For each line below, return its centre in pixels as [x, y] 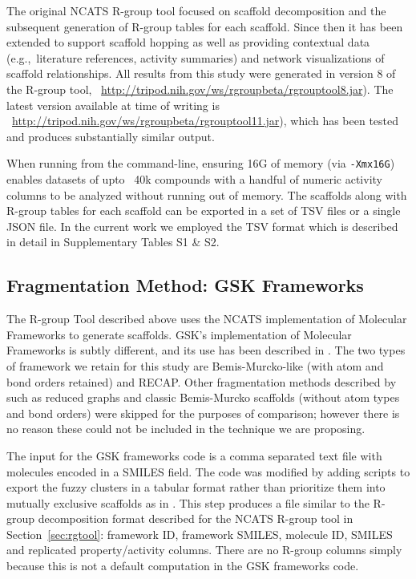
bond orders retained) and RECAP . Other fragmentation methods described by [202, 381]
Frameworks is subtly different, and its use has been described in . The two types [206, 350]
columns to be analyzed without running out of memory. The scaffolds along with [207, 194]
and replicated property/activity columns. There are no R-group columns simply [204, 550]
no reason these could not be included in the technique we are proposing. [186, 429]
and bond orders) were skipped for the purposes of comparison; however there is [203, 413]
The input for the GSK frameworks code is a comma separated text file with [194, 455]
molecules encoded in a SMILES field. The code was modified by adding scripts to [208, 471]
